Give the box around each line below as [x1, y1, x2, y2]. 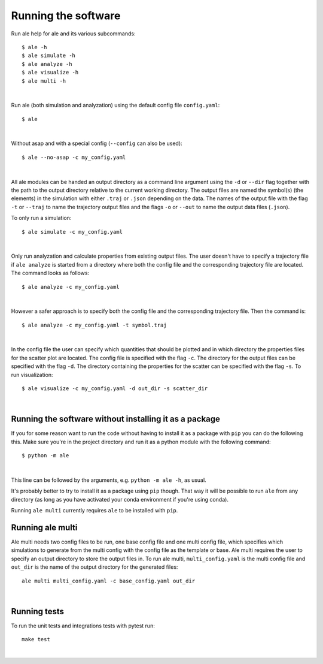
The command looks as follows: [11, 270, 90, 277]
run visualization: [11, 371, 53, 378]
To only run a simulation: [11, 215, 72, 222]
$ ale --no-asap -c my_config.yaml [22, 153, 126, 161]
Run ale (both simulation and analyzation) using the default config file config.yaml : [11, 102, 220, 109]
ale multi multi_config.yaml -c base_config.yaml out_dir [22, 577, 196, 584]
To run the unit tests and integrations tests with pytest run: [11, 622, 155, 629]
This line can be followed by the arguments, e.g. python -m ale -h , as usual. [11, 476, 206, 484]
